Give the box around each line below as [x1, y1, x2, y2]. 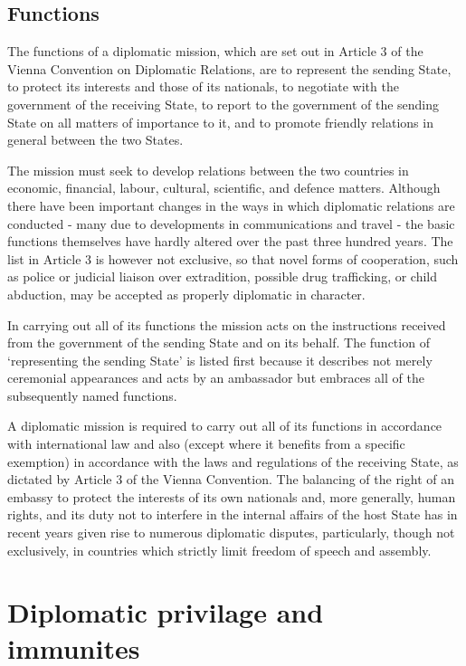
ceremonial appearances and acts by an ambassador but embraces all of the [7, 368, 424, 387]
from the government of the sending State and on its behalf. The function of [7, 333, 430, 352]
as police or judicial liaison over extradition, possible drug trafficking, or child [7, 267, 438, 286]
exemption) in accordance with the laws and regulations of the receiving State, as [7, 452, 459, 471]
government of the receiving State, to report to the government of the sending [7, 94, 440, 113]
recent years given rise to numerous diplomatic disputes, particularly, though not [7, 523, 455, 542]
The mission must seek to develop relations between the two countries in [7, 160, 409, 179]
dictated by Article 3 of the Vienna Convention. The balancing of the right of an [7, 470, 454, 489]
